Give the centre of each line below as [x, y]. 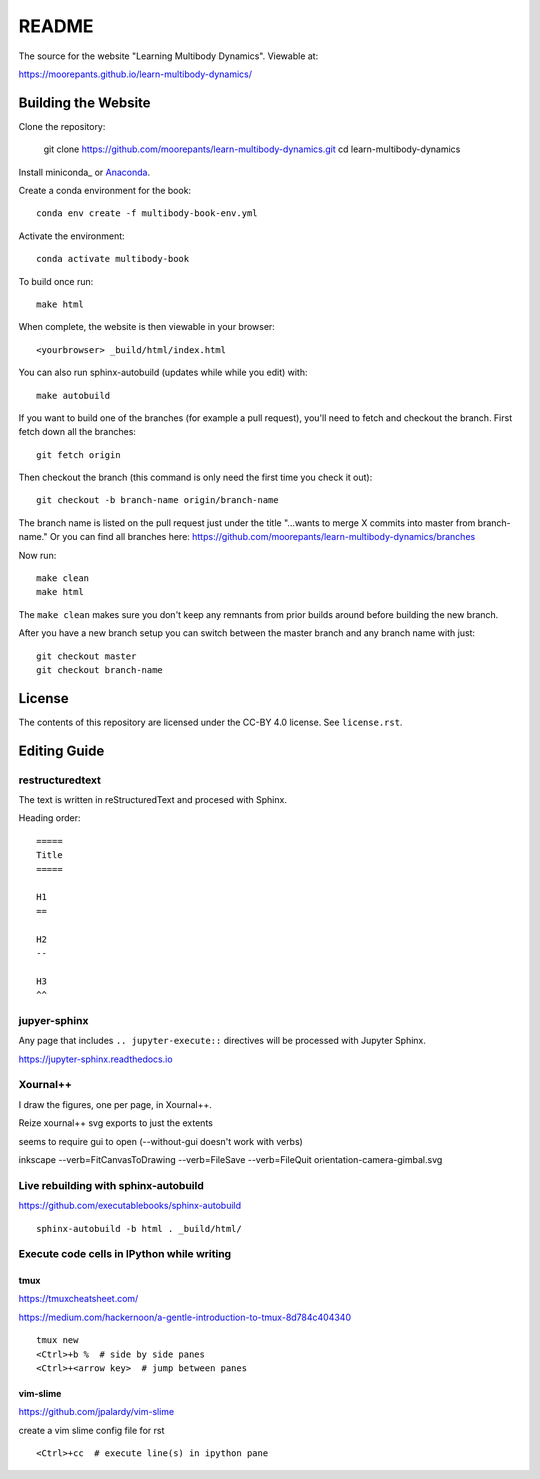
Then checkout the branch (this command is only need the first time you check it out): [195, 477]
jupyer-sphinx [53, 1020]
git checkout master [86, 656]
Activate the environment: [71, 236]
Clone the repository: [62, 126]
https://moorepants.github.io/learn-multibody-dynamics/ [135, 74]
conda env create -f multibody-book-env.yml [147, 213]
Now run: [37, 555]
